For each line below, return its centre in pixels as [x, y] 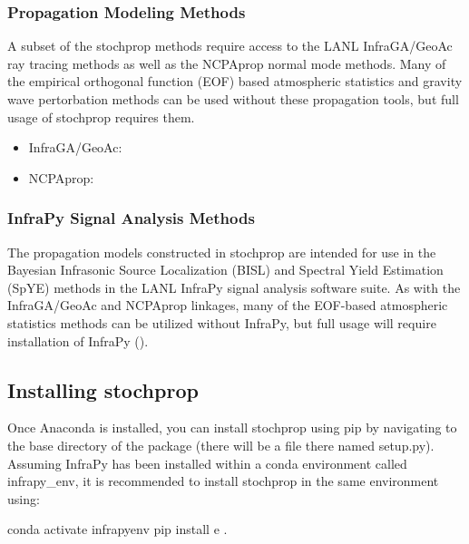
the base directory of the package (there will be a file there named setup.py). [221, 445]
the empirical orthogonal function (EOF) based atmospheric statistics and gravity [235, 81]
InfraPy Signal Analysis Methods [131, 218]
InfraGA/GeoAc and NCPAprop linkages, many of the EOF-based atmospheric [228, 305]
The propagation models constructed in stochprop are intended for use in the [222, 252]
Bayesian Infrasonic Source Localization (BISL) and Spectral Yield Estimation [225, 270]
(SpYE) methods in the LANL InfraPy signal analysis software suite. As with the [234, 287]
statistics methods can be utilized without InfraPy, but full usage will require [222, 322]
